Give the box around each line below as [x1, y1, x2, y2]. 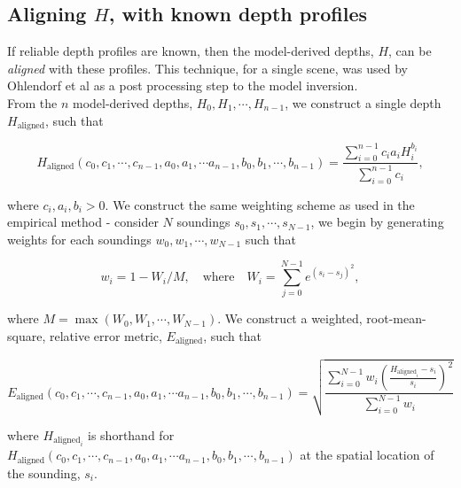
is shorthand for [88, 425, 175, 444]
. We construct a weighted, [217, 309, 363, 328]
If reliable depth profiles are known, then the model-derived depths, [7, 42, 374, 60]
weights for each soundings [7, 229, 152, 248]
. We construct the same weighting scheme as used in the [105, 195, 415, 213]
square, [7, 327, 46, 345]
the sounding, [7, 463, 81, 482]
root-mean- [366, 309, 426, 328]
